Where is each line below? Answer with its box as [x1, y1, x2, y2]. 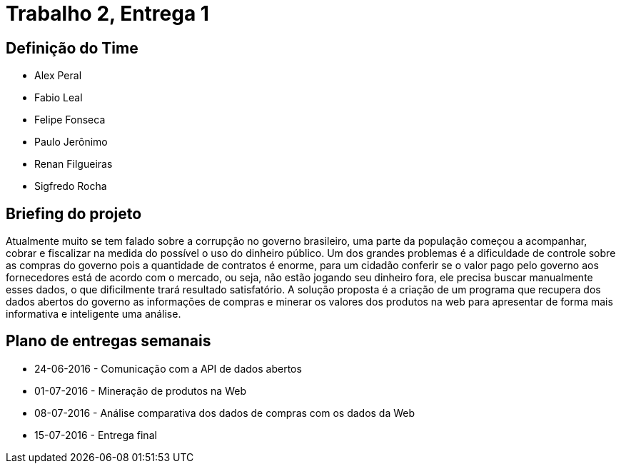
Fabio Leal [34, 91, 83, 104]
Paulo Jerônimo [34, 136, 108, 148]
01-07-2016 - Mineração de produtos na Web [34, 384, 246, 397]
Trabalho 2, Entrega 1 [6, 1, 209, 26]
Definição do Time [6, 39, 138, 57]
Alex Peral [34, 69, 82, 82]
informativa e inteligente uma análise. [6, 308, 181, 321]
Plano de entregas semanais [6, 332, 211, 351]
